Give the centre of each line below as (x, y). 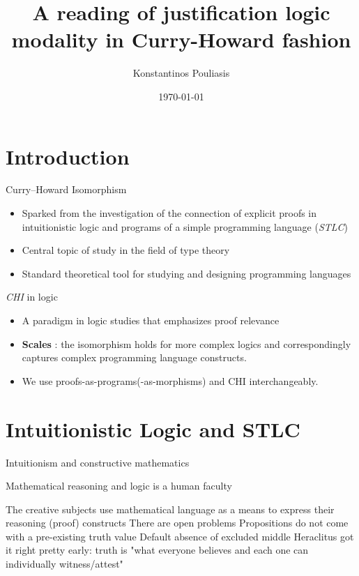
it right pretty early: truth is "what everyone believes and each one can (157, 550)
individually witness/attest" (64, 564)
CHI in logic (32, 297)
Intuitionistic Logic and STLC (153, 429)
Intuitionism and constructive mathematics (98, 462)
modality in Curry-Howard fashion (181, 39)
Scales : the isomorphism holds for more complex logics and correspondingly (186, 343)
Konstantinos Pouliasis (181, 73)
